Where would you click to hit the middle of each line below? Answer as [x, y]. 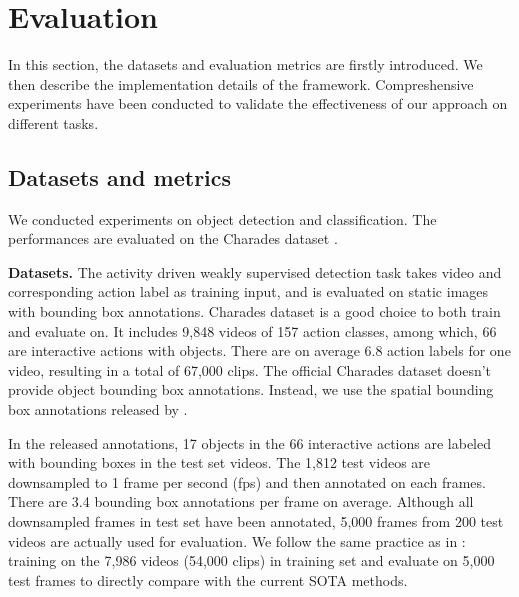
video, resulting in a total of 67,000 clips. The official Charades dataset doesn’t [250, 369]
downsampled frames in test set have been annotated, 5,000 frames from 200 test [256, 521]
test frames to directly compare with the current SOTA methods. [208, 579]
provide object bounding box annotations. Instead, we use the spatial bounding [251, 389]
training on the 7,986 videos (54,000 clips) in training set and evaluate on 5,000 [251, 560]
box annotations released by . [98, 409]
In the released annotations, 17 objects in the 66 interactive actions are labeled [250, 442]
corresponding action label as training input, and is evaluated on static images [248, 291]
